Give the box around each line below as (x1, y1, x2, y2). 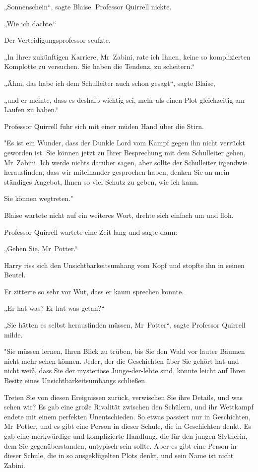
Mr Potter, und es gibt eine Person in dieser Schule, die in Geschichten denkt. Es (4, 421, 252, 431)
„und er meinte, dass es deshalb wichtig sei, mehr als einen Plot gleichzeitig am (4, 94, 245, 105)
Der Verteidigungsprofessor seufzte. (4, 35, 111, 45)
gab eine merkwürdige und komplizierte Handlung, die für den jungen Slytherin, (4, 431, 248, 441)
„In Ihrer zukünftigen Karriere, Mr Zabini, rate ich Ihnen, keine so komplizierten (4, 51, 251, 62)
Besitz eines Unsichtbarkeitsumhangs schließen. (4, 375, 147, 386)
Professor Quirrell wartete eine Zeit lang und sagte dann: (4, 226, 178, 237)
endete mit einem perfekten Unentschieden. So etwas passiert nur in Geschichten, (4, 411, 251, 421)
